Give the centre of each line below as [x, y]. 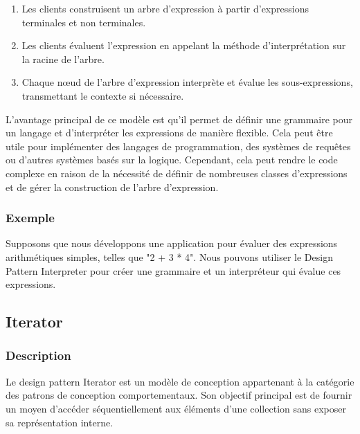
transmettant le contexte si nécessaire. [103, 95]
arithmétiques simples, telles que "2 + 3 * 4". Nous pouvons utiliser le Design [169, 256]
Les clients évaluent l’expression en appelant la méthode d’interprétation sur [184, 45]
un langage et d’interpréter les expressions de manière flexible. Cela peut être [169, 133]
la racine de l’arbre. [63, 58]
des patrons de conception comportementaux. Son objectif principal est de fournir [179, 395]
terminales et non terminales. [84, 22]
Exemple [30, 218]
